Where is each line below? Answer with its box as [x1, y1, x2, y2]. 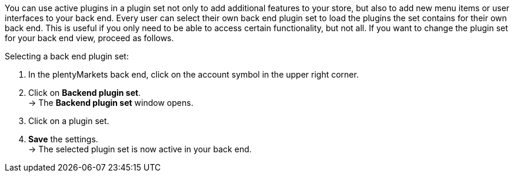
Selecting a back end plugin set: [5, 51, 129, 61]
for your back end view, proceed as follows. [5, 33, 174, 43]
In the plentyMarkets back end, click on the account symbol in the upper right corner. [28, 69, 359, 79]
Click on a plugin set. [28, 116, 109, 126]
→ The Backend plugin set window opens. [28, 98, 193, 108]
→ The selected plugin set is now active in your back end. [28, 144, 252, 154]
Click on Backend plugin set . [28, 88, 141, 98]
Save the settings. [28, 134, 98, 144]
